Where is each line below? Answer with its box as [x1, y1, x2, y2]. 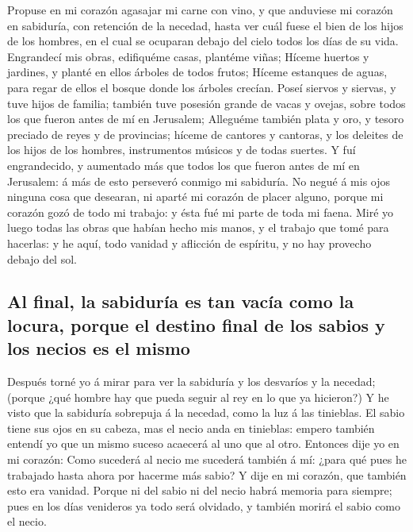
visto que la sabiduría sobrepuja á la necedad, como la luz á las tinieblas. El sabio [7, 404, 405, 421]
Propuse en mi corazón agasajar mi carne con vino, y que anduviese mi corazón [7, 2, 393, 17]
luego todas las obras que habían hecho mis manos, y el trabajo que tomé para [7, 219, 389, 236]
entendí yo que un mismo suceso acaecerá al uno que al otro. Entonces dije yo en [7, 435, 400, 452]
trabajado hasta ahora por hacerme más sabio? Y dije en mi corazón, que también [7, 466, 407, 483]
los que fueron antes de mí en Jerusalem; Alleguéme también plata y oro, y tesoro [7, 110, 404, 127]
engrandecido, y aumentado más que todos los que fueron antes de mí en [7, 156, 360, 173]
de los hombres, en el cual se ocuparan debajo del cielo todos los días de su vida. [7, 33, 399, 49]
